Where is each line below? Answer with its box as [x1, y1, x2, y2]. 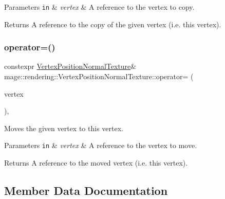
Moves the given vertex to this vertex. [4, 122, 123, 133]
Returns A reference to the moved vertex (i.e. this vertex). [4, 157, 188, 168]
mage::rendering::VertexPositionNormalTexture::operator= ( [4, 71, 194, 82]
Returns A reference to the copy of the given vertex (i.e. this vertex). [4, 19, 221, 29]
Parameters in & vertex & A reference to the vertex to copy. [4, 2, 195, 12]
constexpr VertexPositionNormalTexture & [4, 61, 137, 71]
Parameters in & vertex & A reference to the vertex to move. [4, 140, 197, 151]
